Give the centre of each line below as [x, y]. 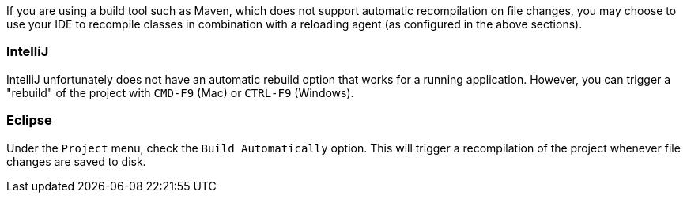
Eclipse [29, 120]
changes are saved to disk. [76, 161]
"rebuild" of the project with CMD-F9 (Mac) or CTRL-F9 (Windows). [180, 92]
